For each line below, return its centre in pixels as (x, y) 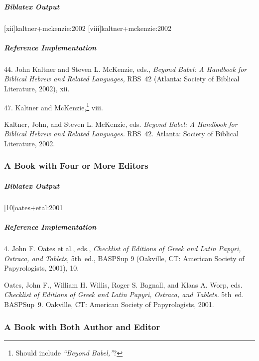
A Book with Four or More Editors (76, 166)
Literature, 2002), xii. (37, 88)
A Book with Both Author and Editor (82, 326)
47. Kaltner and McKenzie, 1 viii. (54, 106)
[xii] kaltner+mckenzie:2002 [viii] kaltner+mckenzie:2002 (88, 28)
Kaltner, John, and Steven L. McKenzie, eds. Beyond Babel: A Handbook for (121, 124)
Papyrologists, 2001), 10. (42, 268)
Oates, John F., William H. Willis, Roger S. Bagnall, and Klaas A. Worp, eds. (123, 284)
